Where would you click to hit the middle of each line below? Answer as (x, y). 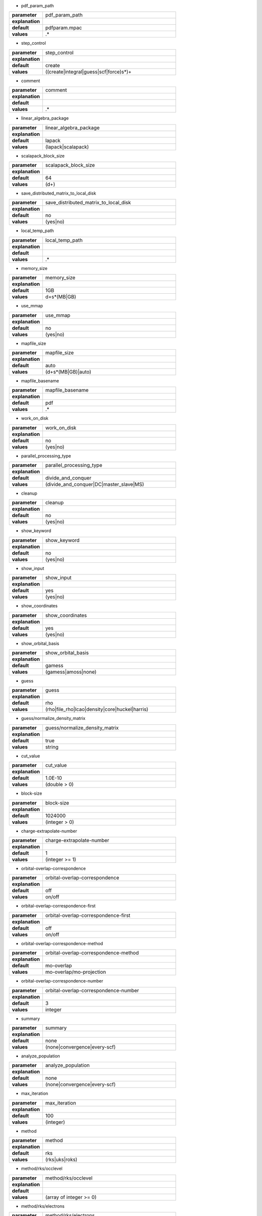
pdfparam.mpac (64, 28)
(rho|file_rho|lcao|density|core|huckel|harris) (97, 709)
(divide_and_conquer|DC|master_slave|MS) (95, 484)
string (52, 747)
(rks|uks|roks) (61, 1160)
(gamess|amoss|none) (71, 672)
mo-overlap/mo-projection (76, 972)
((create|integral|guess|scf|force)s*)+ (89, 72)
